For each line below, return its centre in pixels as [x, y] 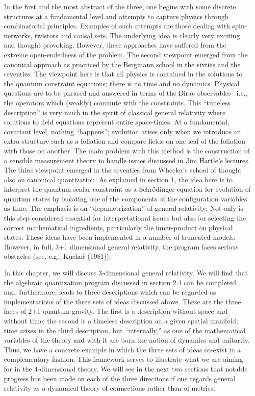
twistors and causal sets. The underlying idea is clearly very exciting [137, 35]
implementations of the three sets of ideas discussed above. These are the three [123, 301]
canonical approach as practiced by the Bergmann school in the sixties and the [122, 64]
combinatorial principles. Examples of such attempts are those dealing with [117, 26]
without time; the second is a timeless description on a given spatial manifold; [121, 321]
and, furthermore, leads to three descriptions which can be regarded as [110, 292]
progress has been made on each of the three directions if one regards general [120, 378]
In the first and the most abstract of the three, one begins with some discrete [120, 6]
